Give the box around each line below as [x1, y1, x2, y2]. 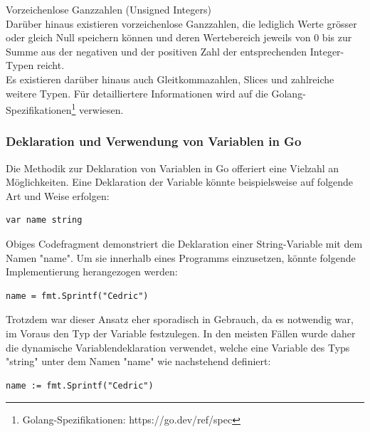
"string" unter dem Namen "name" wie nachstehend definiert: [6, 354, 271, 369]
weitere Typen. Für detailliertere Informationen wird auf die [6, 85, 268, 100]
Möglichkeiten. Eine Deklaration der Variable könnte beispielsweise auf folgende [6, 174, 354, 189]
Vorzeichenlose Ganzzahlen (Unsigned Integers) [6, 2, 211, 16]
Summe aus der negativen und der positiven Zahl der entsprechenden [6, 43, 307, 58]
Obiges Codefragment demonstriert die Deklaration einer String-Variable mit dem [6, 236, 363, 251]
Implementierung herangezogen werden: [6, 264, 178, 279]
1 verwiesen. [71, 100, 124, 117]
